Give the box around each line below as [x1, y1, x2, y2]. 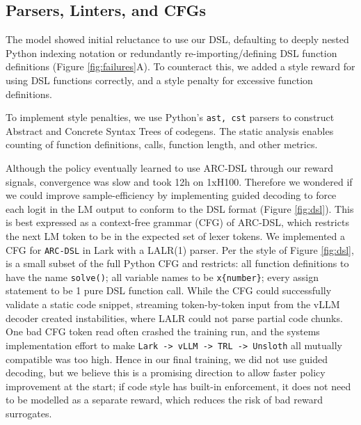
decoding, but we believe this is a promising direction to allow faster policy [6, 365, 326, 380]
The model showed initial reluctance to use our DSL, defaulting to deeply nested [6, 32, 349, 47]
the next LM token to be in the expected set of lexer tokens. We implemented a [6, 228, 345, 243]
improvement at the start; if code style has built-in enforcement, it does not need [6, 378, 351, 393]
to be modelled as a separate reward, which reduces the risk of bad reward [6, 392, 323, 407]
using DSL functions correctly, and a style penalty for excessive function [6, 72, 313, 87]
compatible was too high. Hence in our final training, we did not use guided [6, 351, 328, 366]
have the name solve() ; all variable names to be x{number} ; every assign [6, 269, 319, 284]
